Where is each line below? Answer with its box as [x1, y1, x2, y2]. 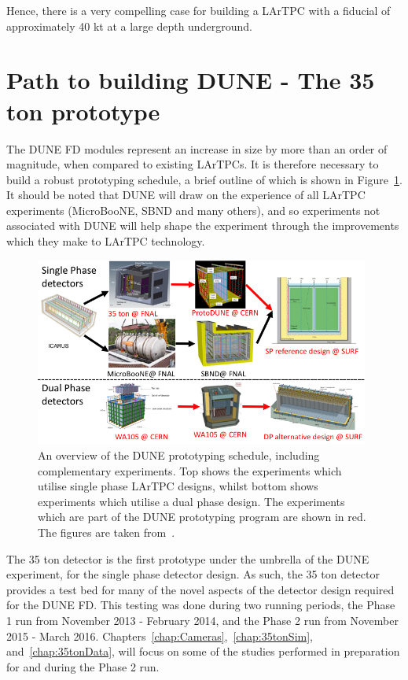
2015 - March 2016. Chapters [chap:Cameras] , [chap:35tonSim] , [6, 627, 313, 644]
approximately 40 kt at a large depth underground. [6, 17, 252, 34]
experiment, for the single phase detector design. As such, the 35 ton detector [6, 566, 380, 582]
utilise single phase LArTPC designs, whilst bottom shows [38, 478, 318, 494]
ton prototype [6, 94, 160, 127]
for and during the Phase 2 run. [6, 658, 160, 674]
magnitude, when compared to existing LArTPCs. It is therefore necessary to [6, 156, 379, 172]
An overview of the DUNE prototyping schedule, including [38, 446, 320, 463]
